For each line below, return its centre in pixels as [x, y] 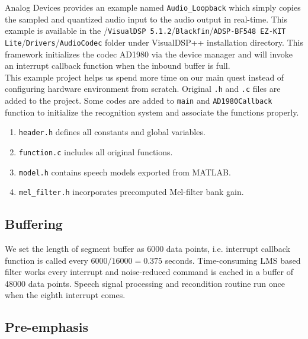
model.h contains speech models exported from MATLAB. [125, 172]
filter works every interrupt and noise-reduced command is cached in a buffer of [149, 272]
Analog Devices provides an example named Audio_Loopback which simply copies [153, 7]
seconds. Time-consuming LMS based [233, 260]
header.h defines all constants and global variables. [112, 132]
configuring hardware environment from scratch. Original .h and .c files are [143, 89]
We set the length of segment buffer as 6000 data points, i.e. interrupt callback [147, 249]
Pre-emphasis [47, 327]
